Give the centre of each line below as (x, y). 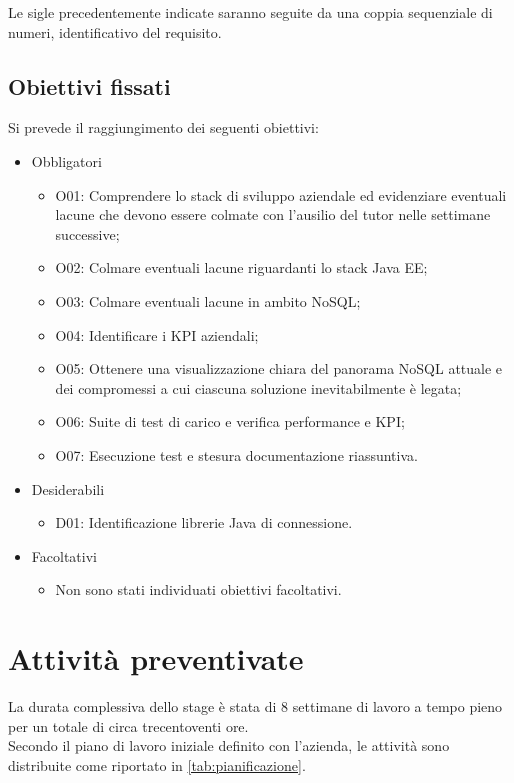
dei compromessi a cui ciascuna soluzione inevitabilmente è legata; (258, 387)
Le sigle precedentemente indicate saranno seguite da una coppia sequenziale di (250, 12)
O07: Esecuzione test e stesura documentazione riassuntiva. (236, 454)
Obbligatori (66, 160)
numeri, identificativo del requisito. (115, 31)
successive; (87, 233)
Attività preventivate (156, 658)
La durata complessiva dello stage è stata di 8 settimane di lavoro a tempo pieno (255, 706)
